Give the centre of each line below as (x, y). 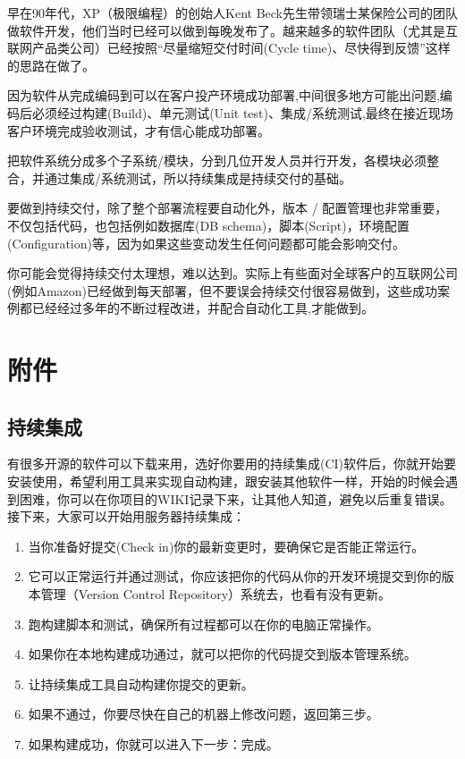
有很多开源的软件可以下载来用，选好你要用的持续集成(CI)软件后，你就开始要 (232, 464)
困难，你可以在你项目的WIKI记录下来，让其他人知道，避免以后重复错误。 (236, 498)
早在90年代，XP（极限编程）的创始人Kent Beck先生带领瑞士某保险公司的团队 (232, 13)
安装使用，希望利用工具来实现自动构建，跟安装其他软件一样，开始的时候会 (226, 481)
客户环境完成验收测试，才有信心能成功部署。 (139, 130)
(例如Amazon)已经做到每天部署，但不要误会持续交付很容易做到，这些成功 (223, 290)
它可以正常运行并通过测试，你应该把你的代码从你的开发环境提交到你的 (235, 576)
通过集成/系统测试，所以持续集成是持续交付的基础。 (198, 177)
